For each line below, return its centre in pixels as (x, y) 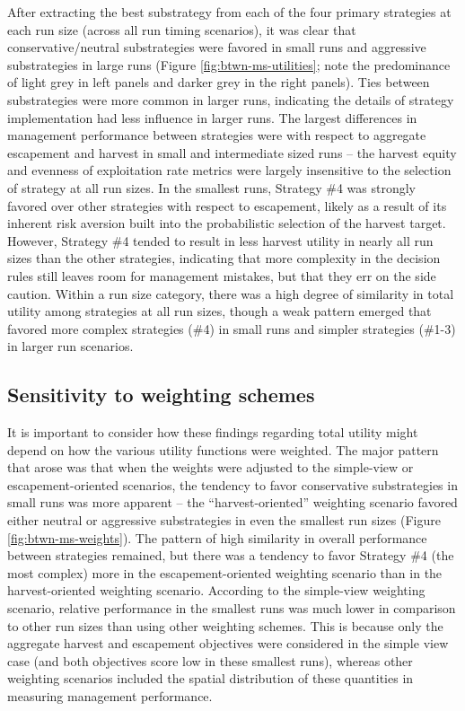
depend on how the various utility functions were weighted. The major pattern (223, 449)
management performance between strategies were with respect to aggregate (217, 135)
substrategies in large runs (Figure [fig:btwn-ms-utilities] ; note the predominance (229, 64)
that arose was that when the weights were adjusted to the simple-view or (211, 467)
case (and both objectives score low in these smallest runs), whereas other (210, 660)
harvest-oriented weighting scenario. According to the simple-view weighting (216, 590)
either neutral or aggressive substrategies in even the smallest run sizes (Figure (224, 520)
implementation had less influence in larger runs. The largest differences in (212, 117)
